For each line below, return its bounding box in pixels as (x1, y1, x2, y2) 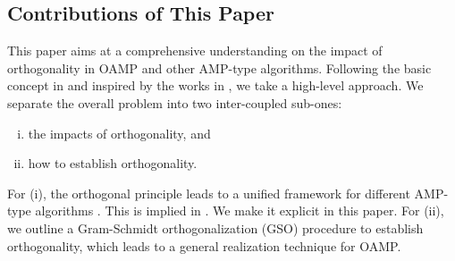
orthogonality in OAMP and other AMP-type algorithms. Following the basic (7, 58, 432, 77)
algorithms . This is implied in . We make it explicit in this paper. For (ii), (35, 201, 444, 220)
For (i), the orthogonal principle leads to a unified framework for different (7, 183, 410, 202)
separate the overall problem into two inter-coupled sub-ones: (7, 93, 342, 112)
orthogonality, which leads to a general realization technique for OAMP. (7, 236, 401, 255)
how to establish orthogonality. (28, 154, 198, 173)
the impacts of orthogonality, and (28, 123, 211, 142)
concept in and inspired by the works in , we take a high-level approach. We (7, 76, 424, 95)
